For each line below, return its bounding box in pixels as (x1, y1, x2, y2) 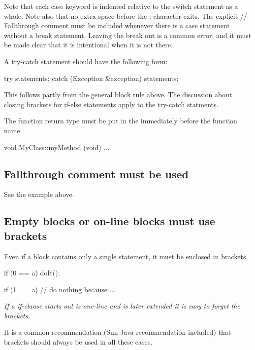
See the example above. (4, 189, 74, 199)
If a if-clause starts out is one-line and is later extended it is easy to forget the (4, 301, 240, 311)
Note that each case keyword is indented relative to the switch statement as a (4, 1, 238, 11)
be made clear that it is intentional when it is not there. (4, 39, 173, 50)
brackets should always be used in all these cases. (4, 337, 153, 347)
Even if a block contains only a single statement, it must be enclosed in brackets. (4, 251, 248, 261)
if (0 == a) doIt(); (4, 268, 60, 278)
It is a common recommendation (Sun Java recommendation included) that (4, 327, 231, 337)
